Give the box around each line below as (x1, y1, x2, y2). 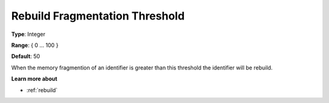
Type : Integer (11, 30, 46, 38)
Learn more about (11, 75, 58, 82)
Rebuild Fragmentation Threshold (11, 9, 185, 23)
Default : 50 (11, 52, 40, 60)
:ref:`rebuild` (26, 86, 58, 94)
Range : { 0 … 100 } (11, 41, 59, 49)
